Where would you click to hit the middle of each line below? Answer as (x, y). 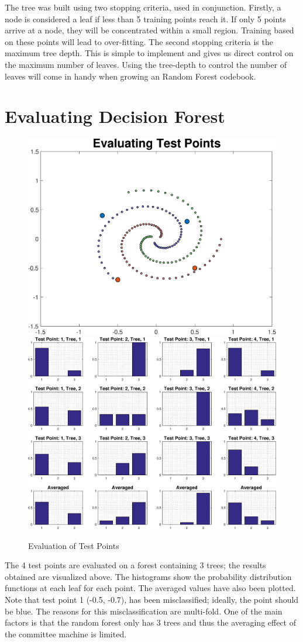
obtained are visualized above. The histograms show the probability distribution (148, 576)
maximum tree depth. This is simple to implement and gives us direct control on (149, 53)
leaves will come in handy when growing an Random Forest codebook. (130, 76)
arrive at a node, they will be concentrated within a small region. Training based (149, 30)
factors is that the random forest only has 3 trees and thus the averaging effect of (151, 622)
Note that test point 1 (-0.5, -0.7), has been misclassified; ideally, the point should (152, 599)
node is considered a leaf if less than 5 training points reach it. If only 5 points (145, 18)
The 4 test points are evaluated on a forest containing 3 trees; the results (135, 565)
